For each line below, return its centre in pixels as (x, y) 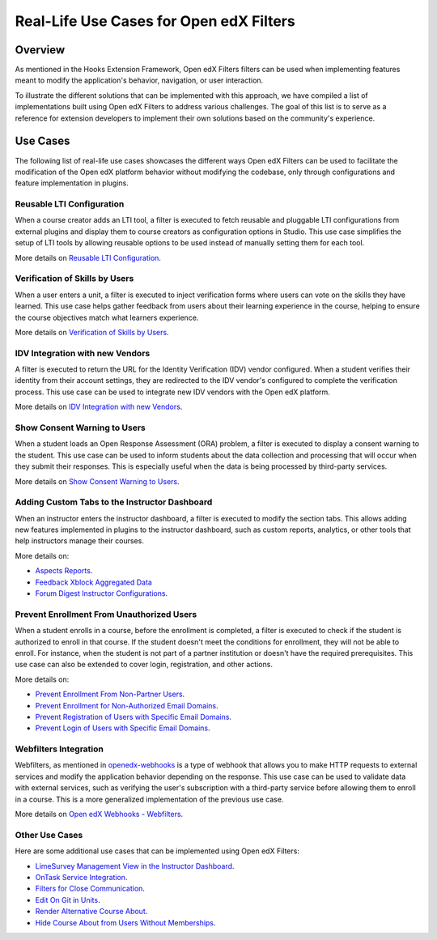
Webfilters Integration (59, 749)
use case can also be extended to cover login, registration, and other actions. (144, 665)
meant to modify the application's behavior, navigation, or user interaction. (139, 80)
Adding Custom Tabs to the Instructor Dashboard (114, 502)
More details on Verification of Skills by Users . (92, 332)
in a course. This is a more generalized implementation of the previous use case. (149, 799)
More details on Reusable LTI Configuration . (88, 257)
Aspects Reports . (64, 571)
